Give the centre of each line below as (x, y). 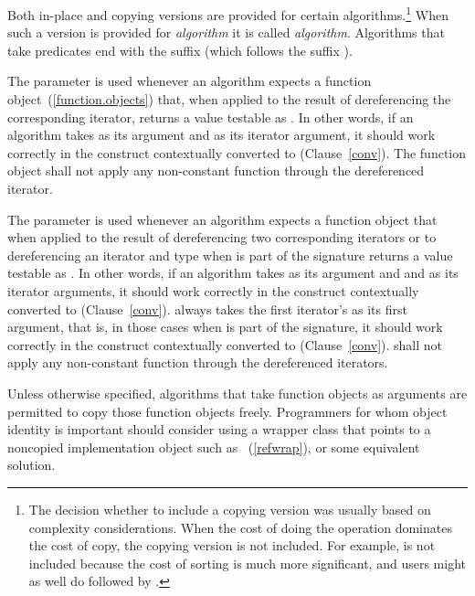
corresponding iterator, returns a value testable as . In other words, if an (211, 117)
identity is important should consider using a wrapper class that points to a (219, 429)
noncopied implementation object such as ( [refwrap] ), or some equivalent (214, 447)
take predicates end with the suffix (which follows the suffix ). (180, 50)
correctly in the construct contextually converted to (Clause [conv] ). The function (237, 152)
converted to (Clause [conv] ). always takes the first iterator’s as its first (207, 309)
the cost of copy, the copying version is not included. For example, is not (232, 545)
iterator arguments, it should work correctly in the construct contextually (213, 290)
